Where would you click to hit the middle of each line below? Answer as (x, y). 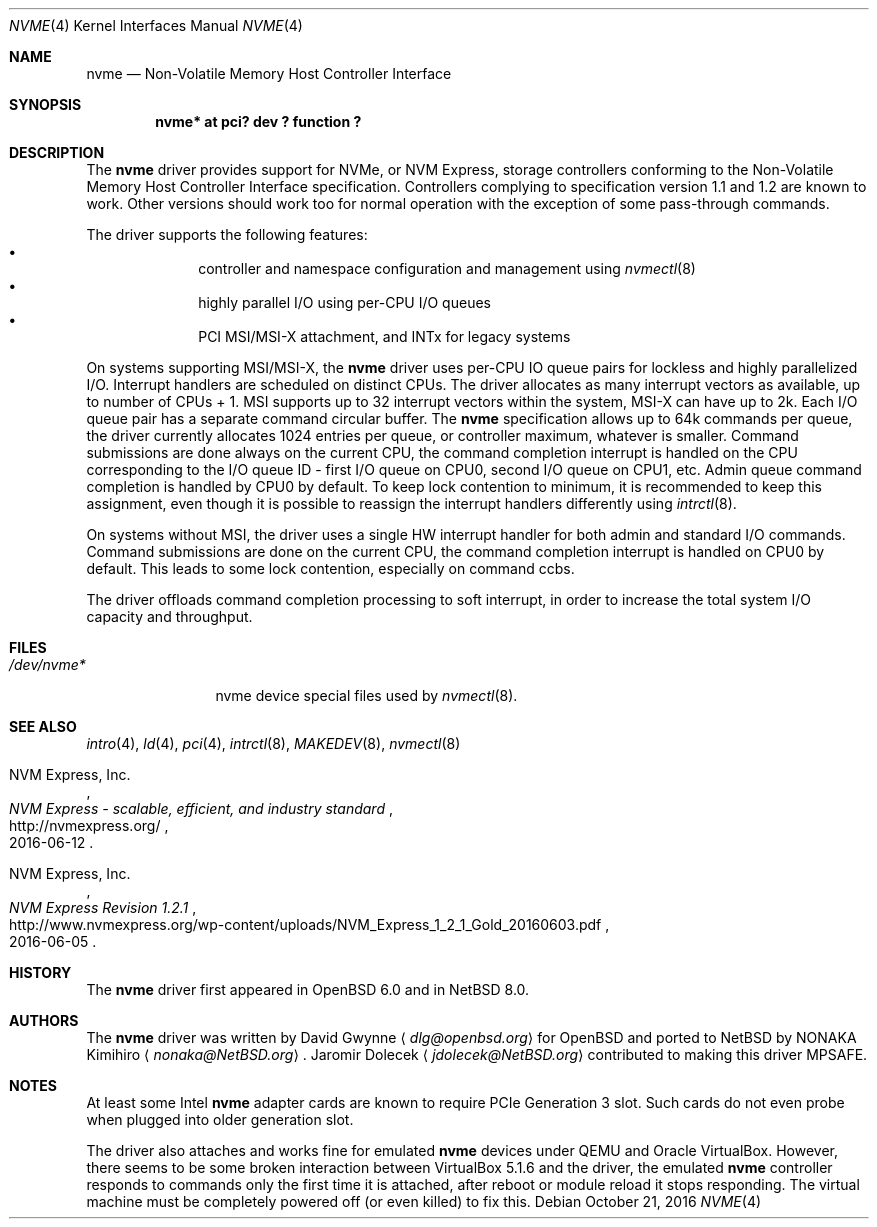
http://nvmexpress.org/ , (89, 825)
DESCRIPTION (57, 152)
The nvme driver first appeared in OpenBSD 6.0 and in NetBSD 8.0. (308, 989)
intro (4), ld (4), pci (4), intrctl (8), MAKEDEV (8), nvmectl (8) (273, 743)
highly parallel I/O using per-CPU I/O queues (344, 302)
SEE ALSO (43, 726)
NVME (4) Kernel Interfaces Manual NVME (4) (156, 25)
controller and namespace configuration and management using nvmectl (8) (447, 268)
